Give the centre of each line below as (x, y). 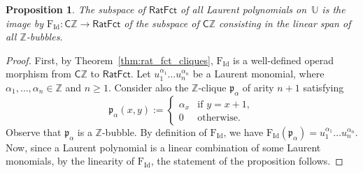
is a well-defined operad (284, 60)
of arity (258, 87)
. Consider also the (148, 87)
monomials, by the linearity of (70, 161)
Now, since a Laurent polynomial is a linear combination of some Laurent (163, 147)
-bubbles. (44, 37)
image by (25, 23)
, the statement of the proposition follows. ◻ (247, 161)
